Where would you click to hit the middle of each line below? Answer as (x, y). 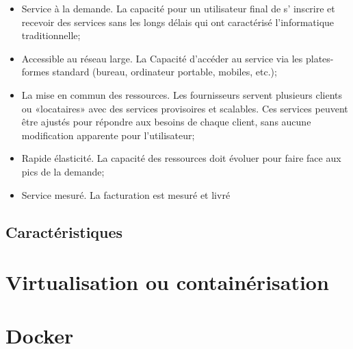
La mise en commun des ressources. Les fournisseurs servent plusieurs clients (182, 94)
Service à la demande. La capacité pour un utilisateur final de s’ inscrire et (178, 8)
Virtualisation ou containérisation (167, 282)
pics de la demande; (63, 171)
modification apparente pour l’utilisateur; (108, 135)
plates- (319, 58)
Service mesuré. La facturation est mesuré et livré (126, 194)
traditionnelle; (51, 35)
